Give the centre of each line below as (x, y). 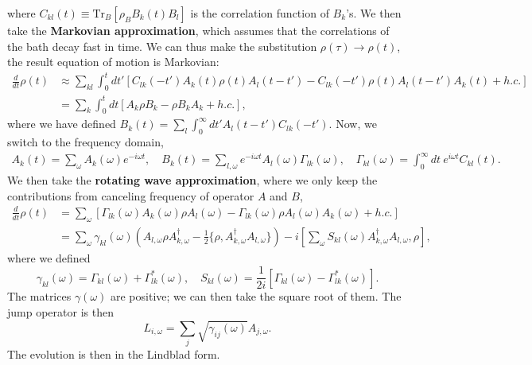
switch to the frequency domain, (85, 142)
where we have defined (62, 124)
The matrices (39, 296)
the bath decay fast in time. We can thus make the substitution (162, 46)
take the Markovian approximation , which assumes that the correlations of (198, 30)
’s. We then (374, 13)
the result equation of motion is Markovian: (113, 62)
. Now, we (353, 124)
